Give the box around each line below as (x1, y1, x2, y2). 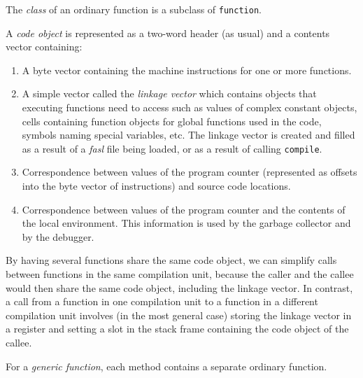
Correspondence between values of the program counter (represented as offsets (22, 164, 357, 179)
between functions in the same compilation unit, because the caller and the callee (6, 267, 354, 281)
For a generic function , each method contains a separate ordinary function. (6, 358, 327, 373)
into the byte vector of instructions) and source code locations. (22, 178, 291, 193)
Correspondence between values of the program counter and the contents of (22, 202, 346, 216)
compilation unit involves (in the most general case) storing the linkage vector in (6, 307, 352, 322)
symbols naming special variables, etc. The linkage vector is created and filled (22, 127, 355, 142)
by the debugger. (22, 229, 94, 244)
